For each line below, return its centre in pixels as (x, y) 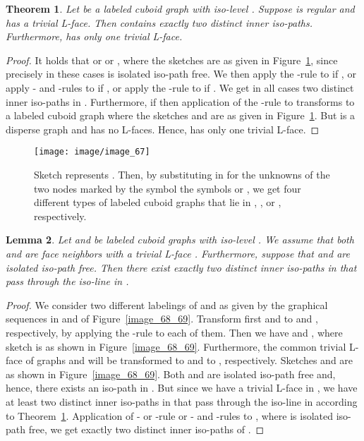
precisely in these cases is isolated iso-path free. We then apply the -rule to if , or (181, 74)
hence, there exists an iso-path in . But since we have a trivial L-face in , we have (182, 388)
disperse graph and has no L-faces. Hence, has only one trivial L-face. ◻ (163, 129)
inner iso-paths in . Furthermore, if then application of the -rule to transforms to (180, 101)
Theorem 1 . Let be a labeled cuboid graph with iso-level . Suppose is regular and (180, 8)
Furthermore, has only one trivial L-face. (94, 36)
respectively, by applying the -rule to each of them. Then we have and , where (174, 332)
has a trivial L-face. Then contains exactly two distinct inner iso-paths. (159, 22)
